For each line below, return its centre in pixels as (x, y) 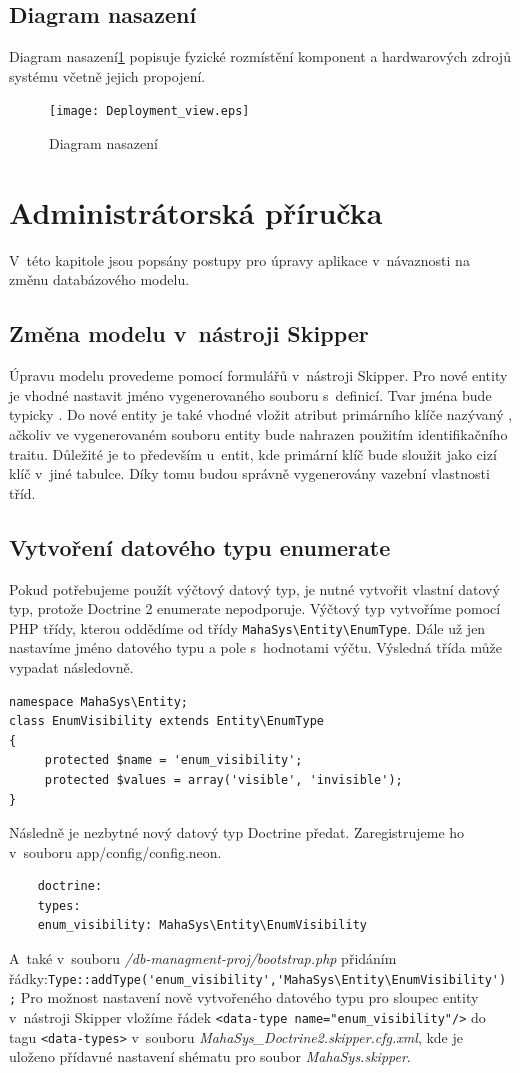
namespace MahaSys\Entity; (98, 701)
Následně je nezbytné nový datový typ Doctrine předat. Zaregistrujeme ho (237, 832)
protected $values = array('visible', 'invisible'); (223, 779)
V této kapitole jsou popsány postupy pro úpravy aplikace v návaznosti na (239, 259)
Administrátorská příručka (196, 211)
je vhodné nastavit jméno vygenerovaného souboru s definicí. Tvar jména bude (250, 394)
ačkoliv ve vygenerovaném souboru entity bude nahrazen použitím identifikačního (258, 433)
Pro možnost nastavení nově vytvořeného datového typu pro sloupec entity (249, 997)
